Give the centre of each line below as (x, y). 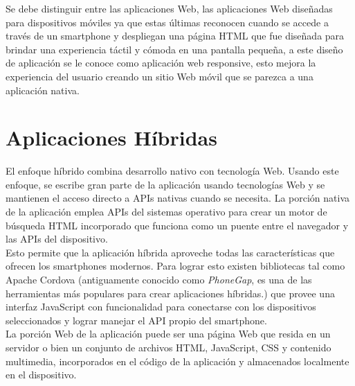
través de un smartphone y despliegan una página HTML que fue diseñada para (175, 36)
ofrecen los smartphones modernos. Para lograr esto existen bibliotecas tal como (175, 266)
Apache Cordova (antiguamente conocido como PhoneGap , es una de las (159, 280)
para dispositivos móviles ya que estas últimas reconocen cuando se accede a (167, 22)
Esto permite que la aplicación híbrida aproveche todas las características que (170, 252)
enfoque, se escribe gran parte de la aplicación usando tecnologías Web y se (165, 184)
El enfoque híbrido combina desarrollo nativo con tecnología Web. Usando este (172, 171)
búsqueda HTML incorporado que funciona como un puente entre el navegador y (177, 225)
